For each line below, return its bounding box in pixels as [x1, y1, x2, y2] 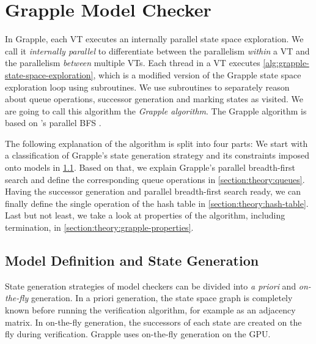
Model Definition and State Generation [5, 251, 259, 270]
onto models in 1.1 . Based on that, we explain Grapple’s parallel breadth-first [5, 161, 295, 174]
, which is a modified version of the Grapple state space [93, 68, 301, 81]
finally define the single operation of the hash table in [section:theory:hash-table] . [5, 196, 309, 209]
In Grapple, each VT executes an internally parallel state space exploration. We [5, 32, 304, 45]
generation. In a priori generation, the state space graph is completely [31, 291, 293, 304]
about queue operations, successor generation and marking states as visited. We [5, 92, 304, 105]
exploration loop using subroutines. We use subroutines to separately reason [5, 80, 290, 93]
